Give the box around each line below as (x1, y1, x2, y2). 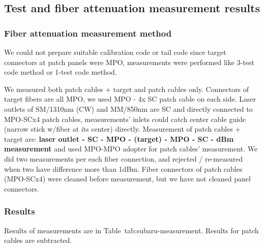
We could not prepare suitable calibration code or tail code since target (4, 47, 226, 57)
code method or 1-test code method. (4, 67, 117, 77)
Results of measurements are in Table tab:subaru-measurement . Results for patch (4, 225, 259, 235)
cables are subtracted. (4, 235, 72, 245)
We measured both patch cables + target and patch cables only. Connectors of (4, 83, 249, 94)
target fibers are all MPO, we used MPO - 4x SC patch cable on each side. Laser (4, 94, 256, 104)
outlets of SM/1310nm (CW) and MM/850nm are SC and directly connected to (4, 103, 253, 114)
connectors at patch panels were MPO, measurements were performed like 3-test (4, 56, 254, 67)
